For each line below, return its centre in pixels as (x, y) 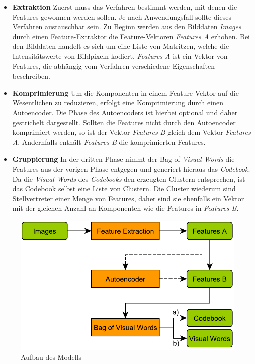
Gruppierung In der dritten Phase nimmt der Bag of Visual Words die (123, 159)
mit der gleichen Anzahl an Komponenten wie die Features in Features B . (125, 208)
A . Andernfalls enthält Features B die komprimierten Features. (109, 142)
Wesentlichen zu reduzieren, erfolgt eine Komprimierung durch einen (118, 102)
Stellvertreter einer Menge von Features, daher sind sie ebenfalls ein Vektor (128, 198)
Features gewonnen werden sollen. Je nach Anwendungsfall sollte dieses (122, 16)
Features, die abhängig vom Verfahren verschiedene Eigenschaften (113, 66)
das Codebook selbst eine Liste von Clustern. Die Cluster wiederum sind (124, 189)
